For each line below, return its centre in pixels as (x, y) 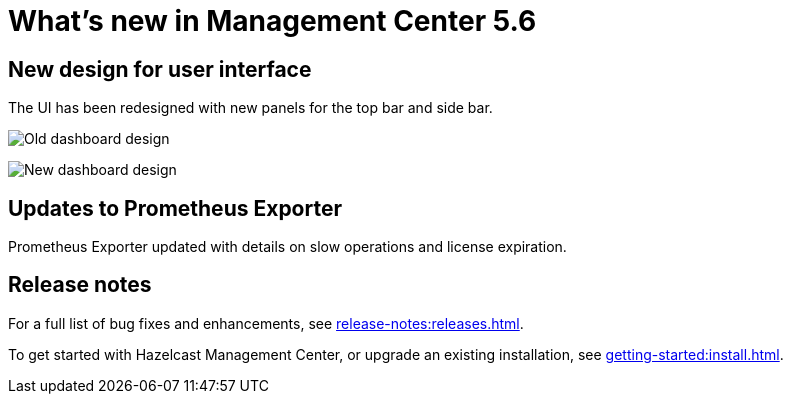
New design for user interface (160, 69)
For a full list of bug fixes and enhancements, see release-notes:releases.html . (266, 323)
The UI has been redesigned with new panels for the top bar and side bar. (250, 108)
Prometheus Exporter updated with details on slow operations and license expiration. (287, 247)
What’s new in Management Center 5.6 (272, 21)
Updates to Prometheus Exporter (175, 208)
